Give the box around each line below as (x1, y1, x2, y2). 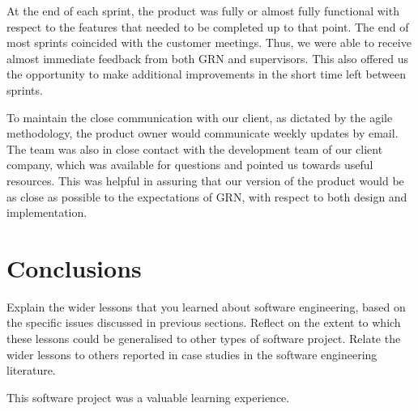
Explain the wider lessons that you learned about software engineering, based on (6, 298, 406, 315)
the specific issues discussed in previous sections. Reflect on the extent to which (6, 314, 401, 331)
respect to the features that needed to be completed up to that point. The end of (6, 18, 409, 35)
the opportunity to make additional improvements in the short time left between (6, 66, 406, 83)
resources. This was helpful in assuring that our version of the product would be (6, 172, 404, 189)
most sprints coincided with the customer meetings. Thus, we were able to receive (6, 34, 412, 51)
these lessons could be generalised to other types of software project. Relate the (6, 330, 401, 347)
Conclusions (6, 251, 142, 284)
